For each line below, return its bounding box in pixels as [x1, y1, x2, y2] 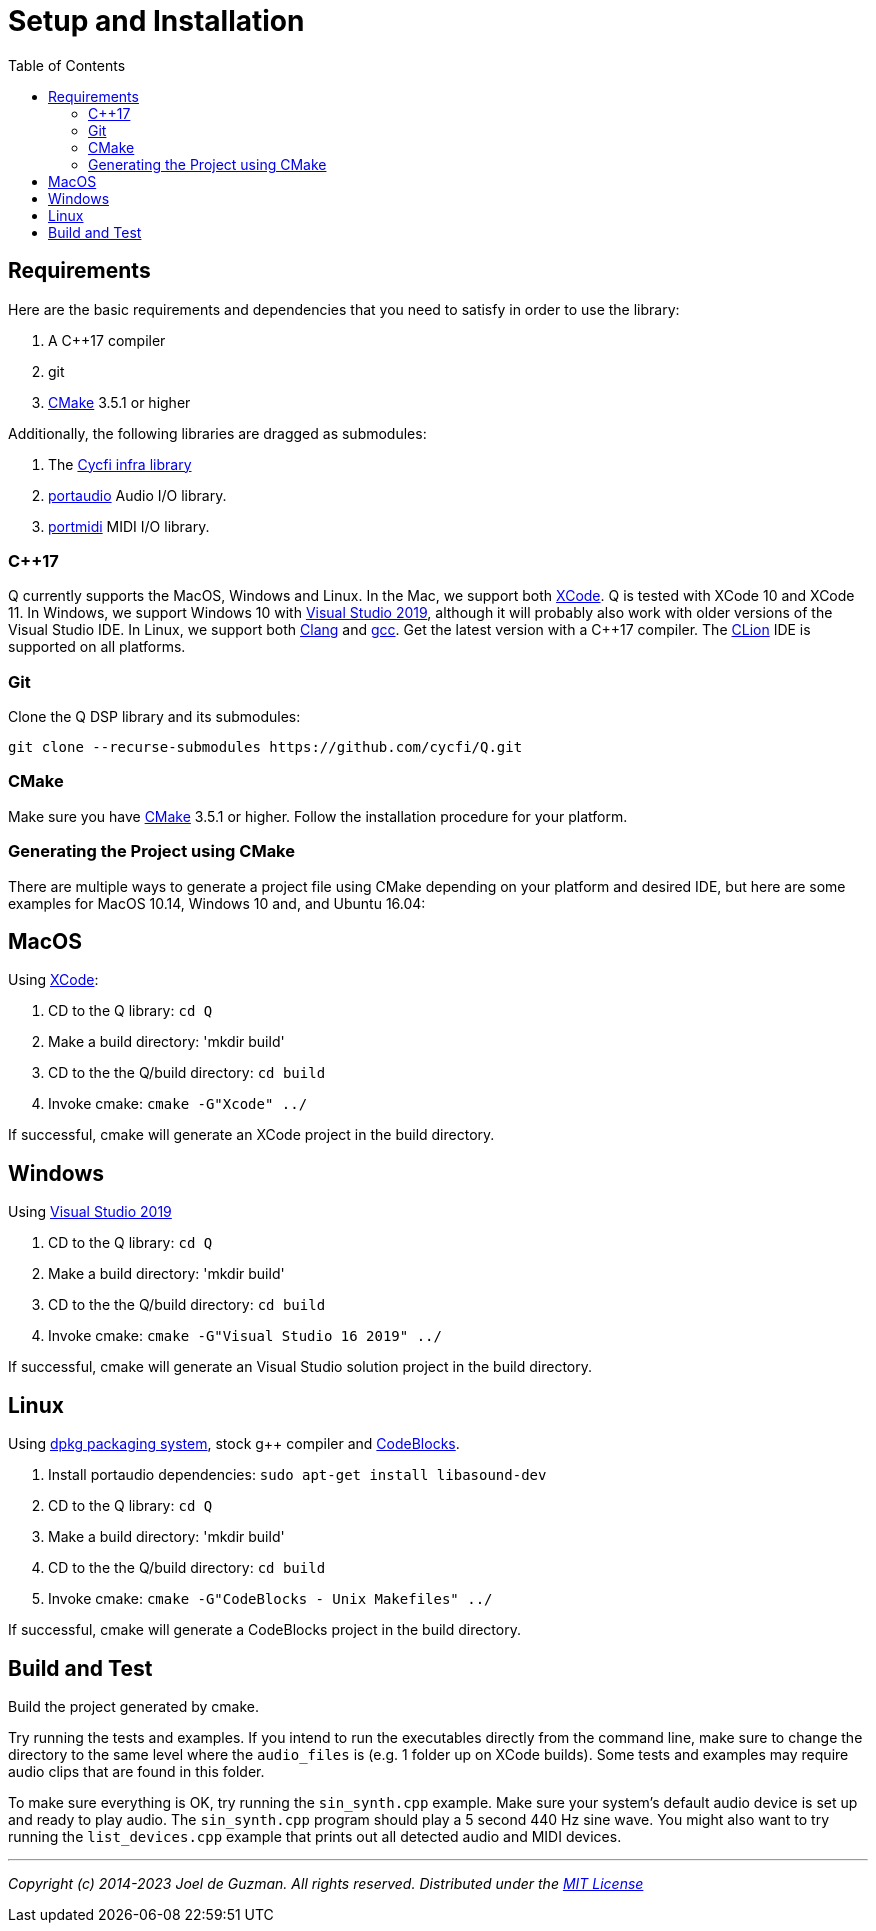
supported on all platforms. [8, 638, 186, 656]
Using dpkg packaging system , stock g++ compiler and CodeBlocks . [8, 1435, 460, 1453]
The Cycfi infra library [48, 455, 192, 473]
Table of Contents [8, 56, 126, 74]
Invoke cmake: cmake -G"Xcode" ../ [48, 1095, 308, 1113]
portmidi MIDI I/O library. [48, 517, 210, 535]
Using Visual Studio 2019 [8, 1203, 172, 1221]
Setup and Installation [8, 4, 305, 38]
